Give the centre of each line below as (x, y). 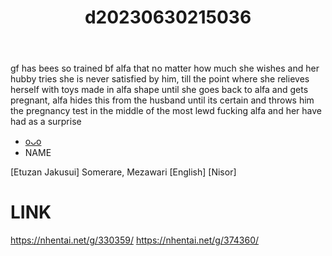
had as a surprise (46, 122)
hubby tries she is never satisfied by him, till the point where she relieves (160, 79)
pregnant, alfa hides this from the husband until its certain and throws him (162, 100)
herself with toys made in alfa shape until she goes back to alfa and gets (159, 90)
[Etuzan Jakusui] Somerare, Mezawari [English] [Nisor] (123, 172)
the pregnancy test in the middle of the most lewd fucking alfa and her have (166, 111)
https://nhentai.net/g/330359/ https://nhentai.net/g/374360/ (135, 240)
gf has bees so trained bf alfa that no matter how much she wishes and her (165, 68)
